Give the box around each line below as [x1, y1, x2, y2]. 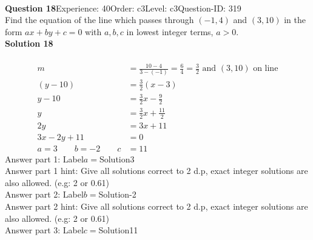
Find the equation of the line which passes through [5, 13, 194, 26]
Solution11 [98, 224, 138, 236]
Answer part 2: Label [5, 188, 84, 201]
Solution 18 [5, 37, 53, 50]
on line [253, 64, 278, 73]
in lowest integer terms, [126, 25, 214, 38]
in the [284, 13, 306, 26]
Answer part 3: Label [5, 224, 84, 236]
